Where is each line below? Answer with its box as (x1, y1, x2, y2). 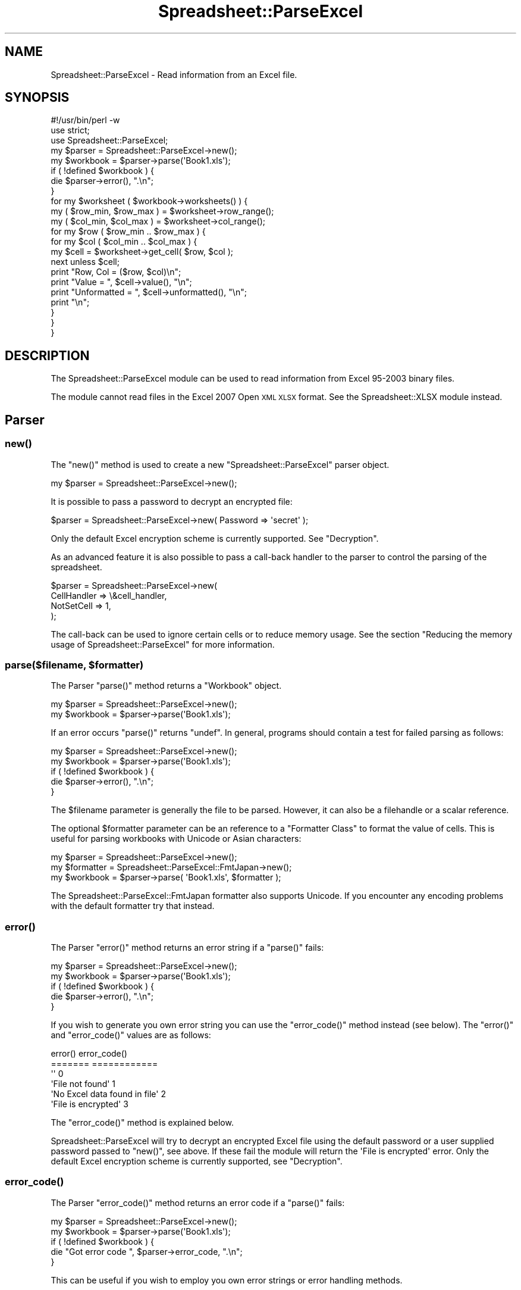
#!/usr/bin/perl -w (51, 115, 120, 126)
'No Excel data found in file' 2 (51, 1089, 166, 1099)
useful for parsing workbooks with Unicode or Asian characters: (51, 833, 302, 844)
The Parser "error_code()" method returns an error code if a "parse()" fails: (51, 1197, 345, 1208)
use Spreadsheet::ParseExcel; (51, 135, 168, 146)
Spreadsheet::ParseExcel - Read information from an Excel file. (51, 69, 297, 80)
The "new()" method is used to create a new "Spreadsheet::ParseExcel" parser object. (51, 459, 390, 470)
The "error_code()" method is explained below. (51, 1117, 234, 1127)
